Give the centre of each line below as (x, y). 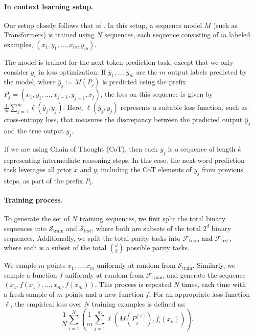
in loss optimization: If (72, 71)
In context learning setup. (49, 6)
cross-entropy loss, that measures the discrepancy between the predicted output (123, 119)
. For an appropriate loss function (199, 294)
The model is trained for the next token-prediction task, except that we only (119, 62)
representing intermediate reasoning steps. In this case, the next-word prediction (124, 160)
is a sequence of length (202, 148)
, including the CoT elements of (144, 169)
